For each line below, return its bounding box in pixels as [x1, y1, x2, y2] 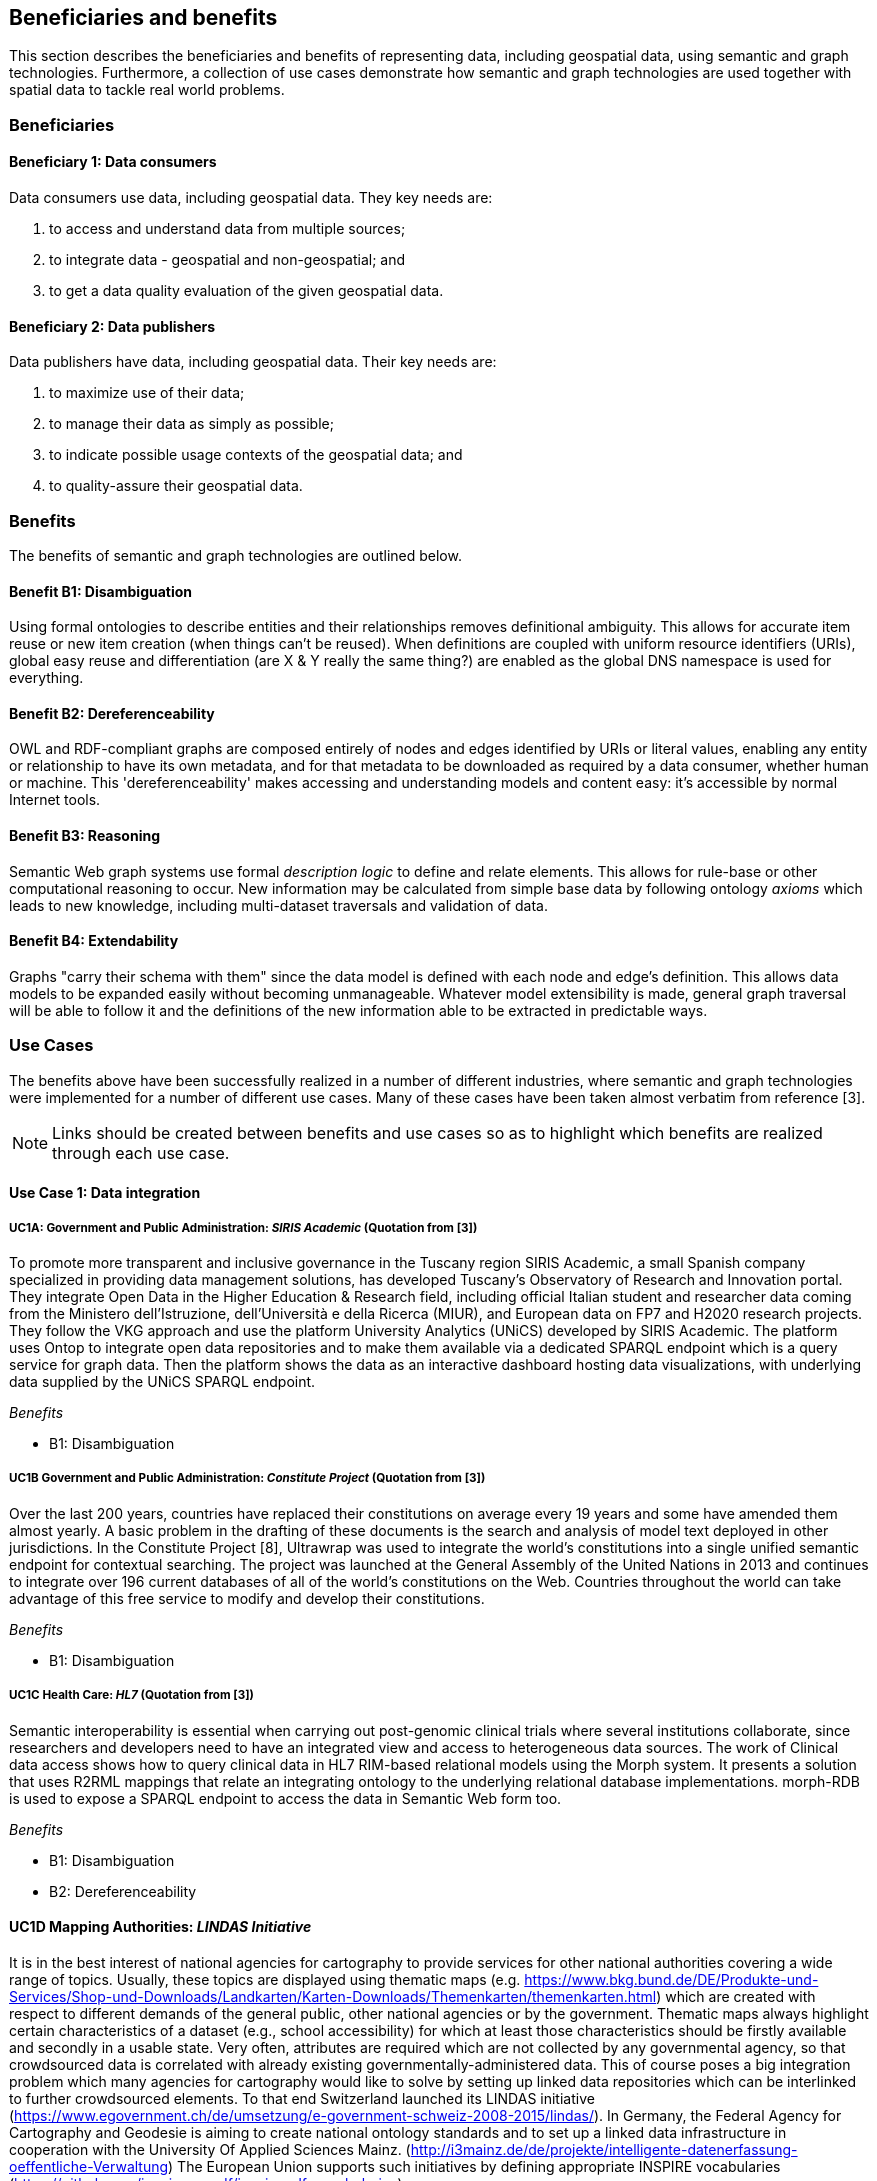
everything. [9, 669, 84, 687]
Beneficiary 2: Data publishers [9, 317, 216, 335]
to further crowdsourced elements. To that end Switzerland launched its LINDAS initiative [9, 2089, 595, 2107]
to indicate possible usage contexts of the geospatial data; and [49, 446, 463, 464]
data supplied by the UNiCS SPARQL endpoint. [9, 1373, 316, 1390]
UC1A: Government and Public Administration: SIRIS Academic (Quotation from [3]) [9, 1220, 478, 1235]
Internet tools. [9, 791, 101, 809]
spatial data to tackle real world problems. [9, 81, 285, 99]
